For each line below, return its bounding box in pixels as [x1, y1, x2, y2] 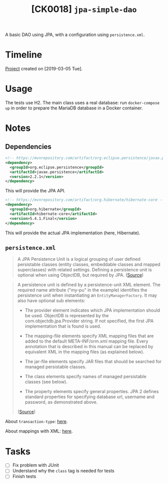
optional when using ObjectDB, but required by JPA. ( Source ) [17, 272, 144, 278]
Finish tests [12, 474, 36, 480]
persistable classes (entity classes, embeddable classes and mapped [17, 261, 161, 268]
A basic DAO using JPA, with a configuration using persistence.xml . [5, 31, 145, 38]
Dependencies [5, 142, 51, 151]
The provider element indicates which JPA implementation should [24, 307, 160, 313]
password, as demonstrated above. [24, 399, 98, 405]
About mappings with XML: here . [5, 428, 73, 434]
